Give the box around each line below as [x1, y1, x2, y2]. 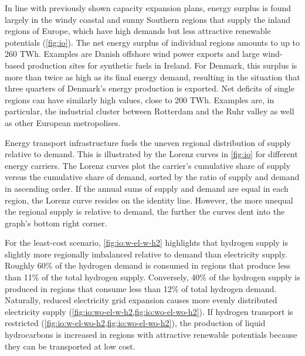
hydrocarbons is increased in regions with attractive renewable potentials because [5, 328, 297, 341]
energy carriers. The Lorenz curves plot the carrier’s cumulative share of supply [5, 159, 291, 171]
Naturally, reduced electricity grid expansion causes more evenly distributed [5, 294, 277, 306]
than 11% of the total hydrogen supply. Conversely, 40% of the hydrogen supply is [5, 271, 300, 283]
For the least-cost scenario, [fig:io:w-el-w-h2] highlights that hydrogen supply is [5, 236, 289, 249]
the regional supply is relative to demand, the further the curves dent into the [5, 205, 285, 218]
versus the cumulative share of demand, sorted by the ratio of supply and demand [5, 171, 300, 183]
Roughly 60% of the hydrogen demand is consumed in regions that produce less [5, 259, 291, 272]
